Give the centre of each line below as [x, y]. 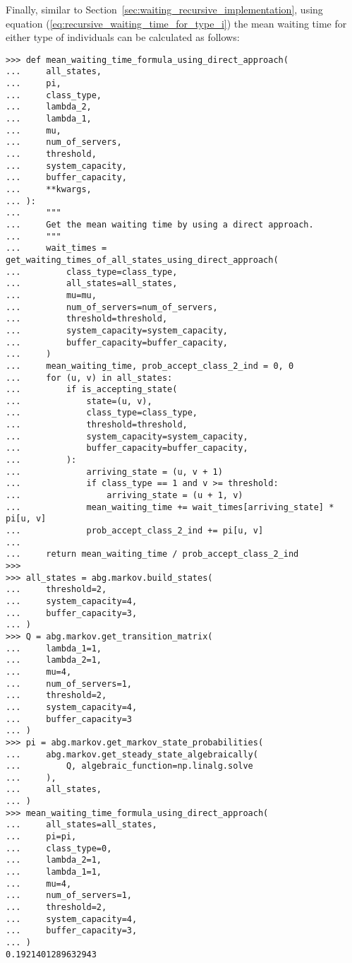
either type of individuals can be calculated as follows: [123, 37]
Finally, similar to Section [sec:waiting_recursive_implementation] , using [164, 9]
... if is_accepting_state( [92, 390]
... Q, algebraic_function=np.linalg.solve [129, 766]
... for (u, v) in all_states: [89, 378]
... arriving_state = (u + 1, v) [125, 496]
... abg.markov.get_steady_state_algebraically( [132, 754]
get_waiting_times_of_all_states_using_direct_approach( [142, 260]
